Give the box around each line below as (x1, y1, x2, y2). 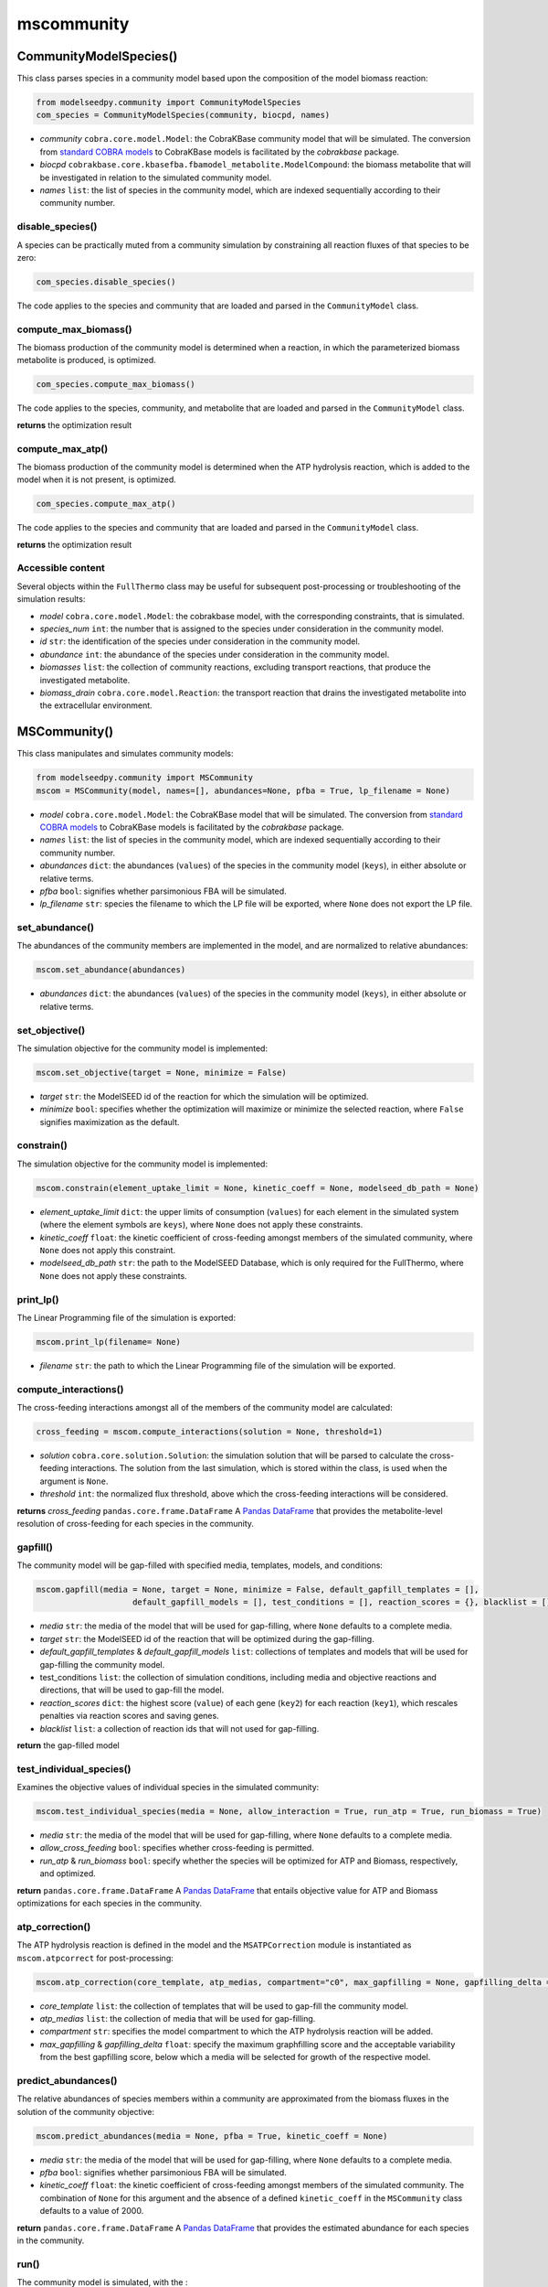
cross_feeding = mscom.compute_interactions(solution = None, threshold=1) (36, 1427, 384, 1436)
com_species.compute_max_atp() (36, 499, 177, 510)
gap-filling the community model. (39, 1659, 165, 1670)
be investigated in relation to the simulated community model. (39, 172, 272, 183)
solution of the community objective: (16, 2106, 155, 2117)
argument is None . (39, 1476, 109, 1487)
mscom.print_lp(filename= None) (36, 1337, 182, 1347)
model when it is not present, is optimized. (16, 474, 177, 485)
